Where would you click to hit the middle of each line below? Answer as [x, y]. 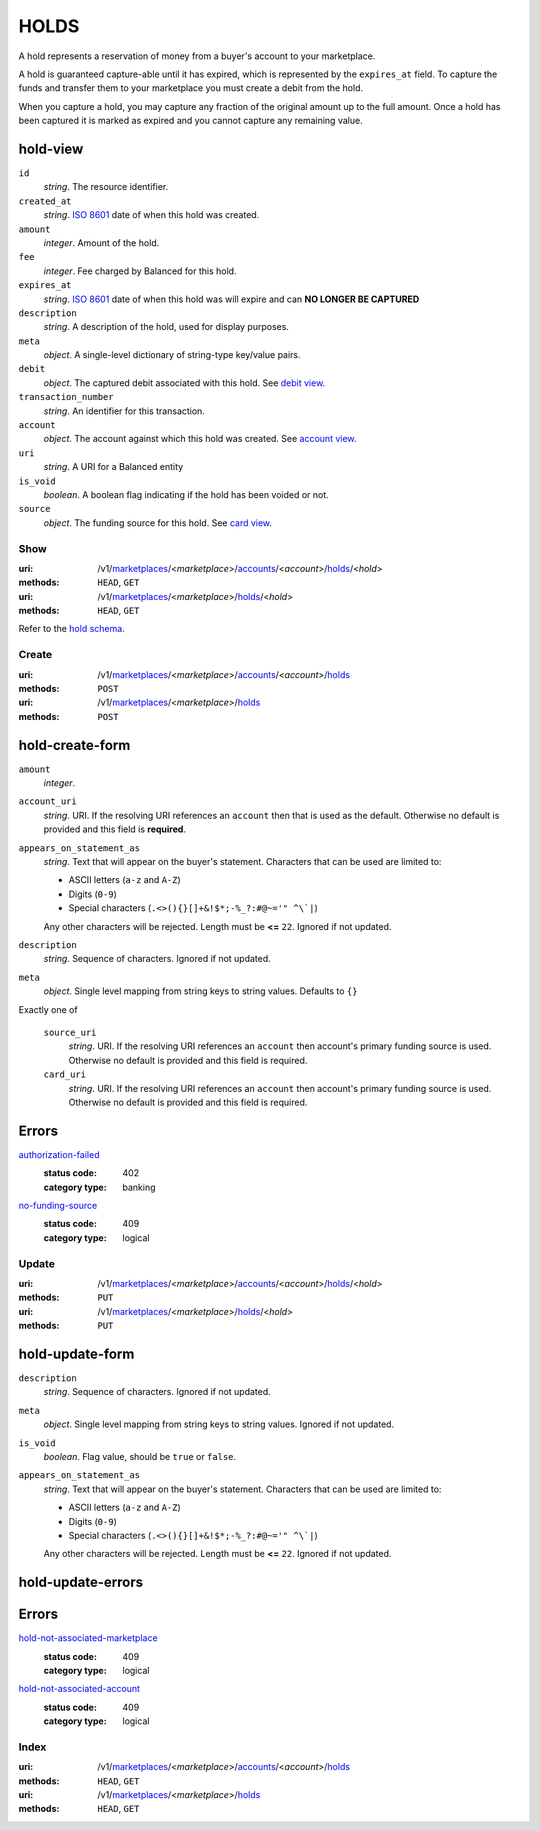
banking [139, 1187]
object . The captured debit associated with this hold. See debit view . [184, 382]
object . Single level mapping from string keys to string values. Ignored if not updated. [219, 1424]
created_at [45, 201]
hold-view [51, 148]
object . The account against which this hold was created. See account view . [200, 439]
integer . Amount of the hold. [101, 242]
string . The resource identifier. [106, 187]
